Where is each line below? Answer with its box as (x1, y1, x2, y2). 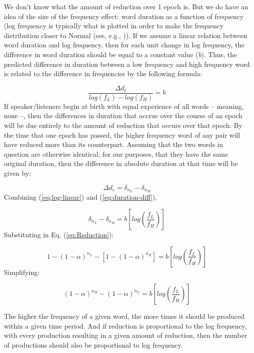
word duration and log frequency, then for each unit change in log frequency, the (4, 40, 245, 50)
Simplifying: (4, 267, 40, 277)
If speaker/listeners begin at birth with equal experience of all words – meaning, (4, 101, 244, 111)
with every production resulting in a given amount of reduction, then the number (4, 330, 247, 340)
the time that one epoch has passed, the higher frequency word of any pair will (4, 129, 240, 140)
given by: (4, 167, 31, 178)
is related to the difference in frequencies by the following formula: (4, 68, 202, 79)
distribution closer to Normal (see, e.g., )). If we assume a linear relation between (4, 30, 247, 40)
